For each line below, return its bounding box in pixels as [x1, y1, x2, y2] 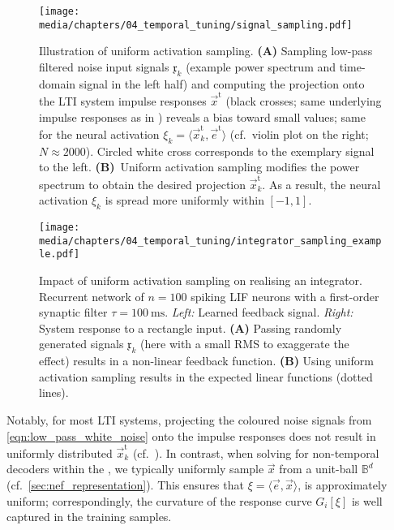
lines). [39, 384, 69, 401]
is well [351, 492, 383, 509]
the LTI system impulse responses [39, 93, 207, 110]
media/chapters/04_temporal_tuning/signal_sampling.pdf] [39, 19, 353, 31]
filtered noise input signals [39, 58, 169, 75]
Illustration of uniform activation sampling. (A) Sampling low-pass [39, 42, 373, 59]
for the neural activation [39, 125, 160, 142]
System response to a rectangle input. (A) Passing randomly [39, 319, 342, 336]
